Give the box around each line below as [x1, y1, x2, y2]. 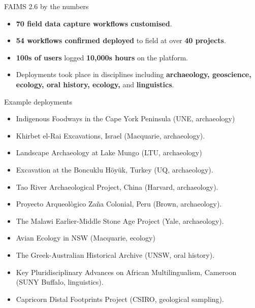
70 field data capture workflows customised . [16, 18, 172, 28]
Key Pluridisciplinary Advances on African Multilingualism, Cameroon [16, 266, 237, 277]
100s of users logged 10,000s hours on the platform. [16, 52, 188, 62]
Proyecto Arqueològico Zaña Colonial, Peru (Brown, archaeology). [16, 198, 222, 209]
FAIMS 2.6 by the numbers [4, 1, 89, 11]
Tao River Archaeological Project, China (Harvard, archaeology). [16, 181, 218, 192]
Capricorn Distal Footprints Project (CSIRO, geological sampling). [16, 293, 224, 304]
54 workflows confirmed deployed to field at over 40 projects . [16, 35, 226, 46]
